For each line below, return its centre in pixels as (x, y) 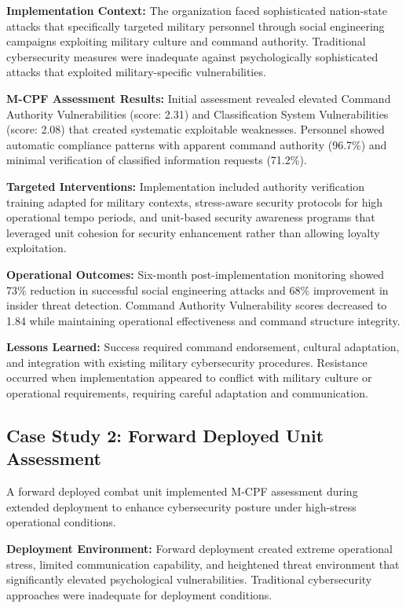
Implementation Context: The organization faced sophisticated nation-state (197, 10)
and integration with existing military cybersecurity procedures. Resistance (187, 362)
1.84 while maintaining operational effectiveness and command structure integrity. (203, 320)
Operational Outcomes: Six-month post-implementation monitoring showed (196, 274)
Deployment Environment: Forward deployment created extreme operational (199, 549)
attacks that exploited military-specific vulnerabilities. (136, 72)
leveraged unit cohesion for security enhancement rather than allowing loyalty (193, 232)
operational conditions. (61, 522)
